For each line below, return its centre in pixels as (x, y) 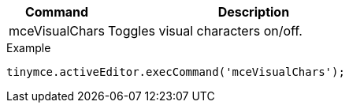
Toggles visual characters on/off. (205, 31)
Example (29, 48)
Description (254, 12)
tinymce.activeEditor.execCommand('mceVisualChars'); (176, 72)
